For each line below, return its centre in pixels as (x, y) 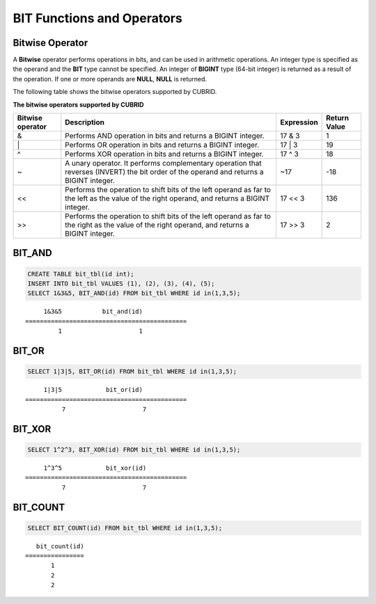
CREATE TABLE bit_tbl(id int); (81, 274)
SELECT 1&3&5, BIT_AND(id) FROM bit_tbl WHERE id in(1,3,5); (134, 293)
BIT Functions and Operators (97, 18)
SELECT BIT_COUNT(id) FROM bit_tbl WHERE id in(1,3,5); (125, 528)
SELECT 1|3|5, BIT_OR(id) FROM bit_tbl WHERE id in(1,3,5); (132, 372)
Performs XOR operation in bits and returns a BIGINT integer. (164, 154)
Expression (299, 122)
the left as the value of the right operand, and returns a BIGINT (167, 198)
